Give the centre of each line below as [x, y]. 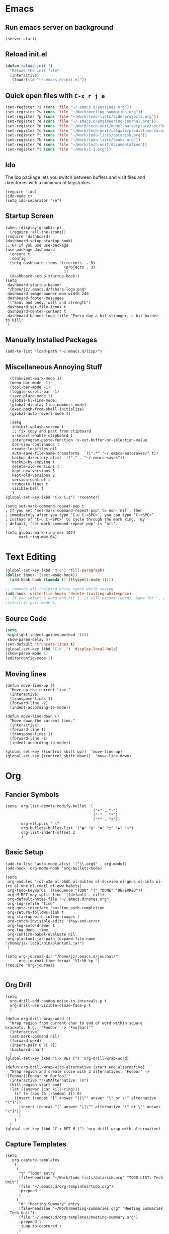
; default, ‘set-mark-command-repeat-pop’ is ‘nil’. [62, 524]
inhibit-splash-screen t [38, 427]
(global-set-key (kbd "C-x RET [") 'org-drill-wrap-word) [67, 1058]
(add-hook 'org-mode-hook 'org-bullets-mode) [54, 868]
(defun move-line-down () [32, 716]
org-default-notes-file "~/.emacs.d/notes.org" [58, 899]
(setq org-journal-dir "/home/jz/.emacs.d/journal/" [62, 956]
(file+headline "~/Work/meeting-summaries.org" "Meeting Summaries [91, 1209]
